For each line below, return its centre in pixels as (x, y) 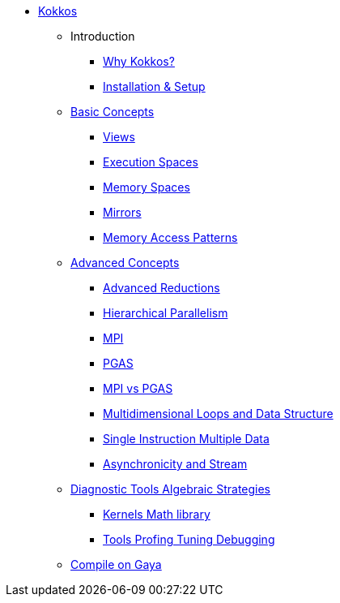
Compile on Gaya (116, 564)
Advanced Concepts (125, 263)
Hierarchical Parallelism (166, 313)
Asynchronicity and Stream (175, 464)
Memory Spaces (147, 187)
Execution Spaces (151, 162)
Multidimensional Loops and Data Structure (218, 413)
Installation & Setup (154, 86)
